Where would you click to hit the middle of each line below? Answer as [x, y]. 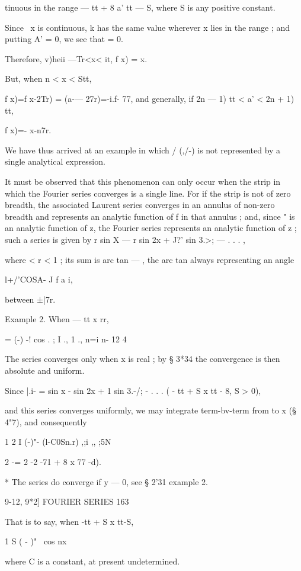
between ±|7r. [30, 299]
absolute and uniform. [45, 370]
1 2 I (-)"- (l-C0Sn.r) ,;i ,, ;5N [58, 442]
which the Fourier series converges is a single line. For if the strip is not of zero [148, 193]
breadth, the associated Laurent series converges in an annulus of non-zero [140, 205]
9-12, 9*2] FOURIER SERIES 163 [67, 501]
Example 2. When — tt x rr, [57, 319]
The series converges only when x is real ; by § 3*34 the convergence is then [143, 359]
